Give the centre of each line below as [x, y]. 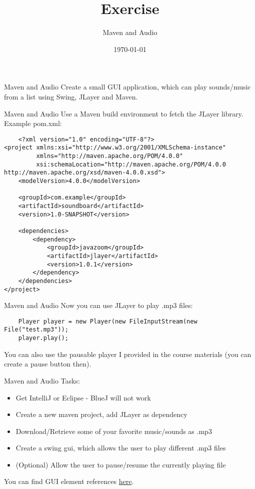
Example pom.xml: [33, 123]
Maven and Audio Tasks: [42, 380]
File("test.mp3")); [36, 330]
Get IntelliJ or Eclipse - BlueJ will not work [83, 397]
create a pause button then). [48, 364]
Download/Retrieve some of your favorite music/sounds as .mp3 [114, 431]
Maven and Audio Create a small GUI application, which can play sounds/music [127, 87]
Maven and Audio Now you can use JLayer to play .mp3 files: [98, 305]
